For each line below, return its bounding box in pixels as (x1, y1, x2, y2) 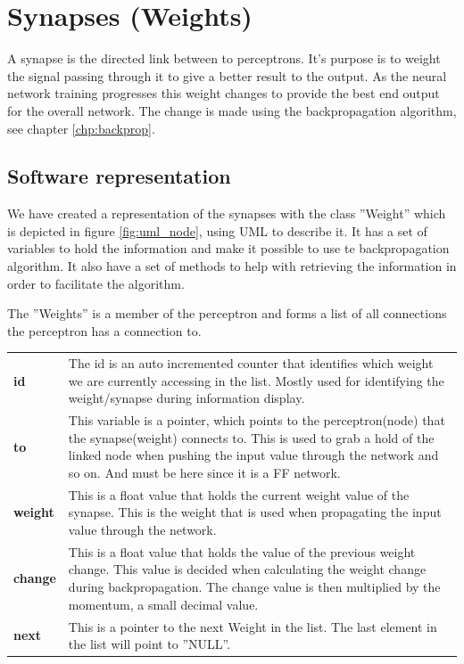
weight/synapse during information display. (68, 389, 305, 407)
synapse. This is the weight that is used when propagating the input (68, 503, 442, 521)
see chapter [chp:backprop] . (7, 119, 155, 137)
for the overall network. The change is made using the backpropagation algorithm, (7, 101, 457, 119)
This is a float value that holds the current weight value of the (68, 485, 410, 504)
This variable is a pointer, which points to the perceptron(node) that (68, 411, 445, 430)
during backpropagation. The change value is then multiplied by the (68, 578, 441, 596)
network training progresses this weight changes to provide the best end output (7, 84, 440, 102)
